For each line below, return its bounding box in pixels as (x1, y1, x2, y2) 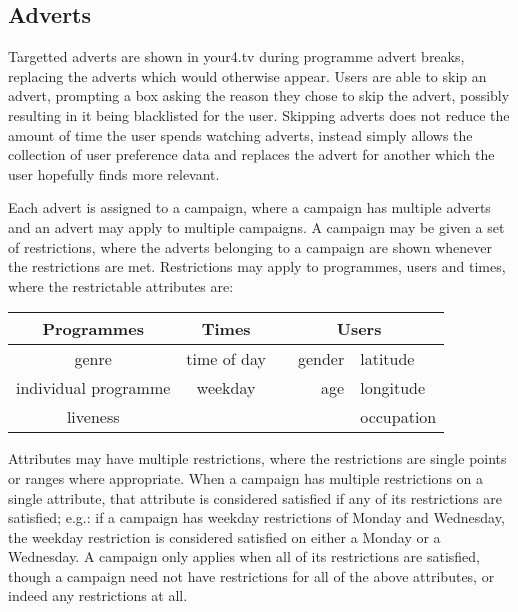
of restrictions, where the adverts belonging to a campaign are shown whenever (8, 236, 492, 257)
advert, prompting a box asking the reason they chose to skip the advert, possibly (8, 85, 510, 106)
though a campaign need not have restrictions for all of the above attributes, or (8, 565, 495, 586)
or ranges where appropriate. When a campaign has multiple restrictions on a (8, 467, 484, 488)
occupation (360, 405, 437, 429)
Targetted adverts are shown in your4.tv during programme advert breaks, (8, 46, 465, 67)
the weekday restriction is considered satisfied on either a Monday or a (8, 526, 441, 547)
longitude (360, 376, 426, 400)
